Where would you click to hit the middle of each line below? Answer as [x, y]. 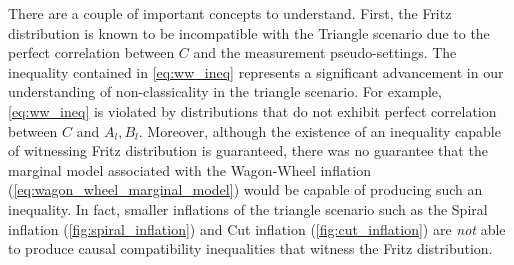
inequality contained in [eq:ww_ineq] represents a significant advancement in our [256, 71]
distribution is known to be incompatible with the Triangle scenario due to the [249, 32]
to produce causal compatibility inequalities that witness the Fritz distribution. [250, 248]
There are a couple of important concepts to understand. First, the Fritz [230, 13]
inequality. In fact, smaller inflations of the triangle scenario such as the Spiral [248, 208]
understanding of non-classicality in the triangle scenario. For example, [225, 91]
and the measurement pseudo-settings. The [325, 52]
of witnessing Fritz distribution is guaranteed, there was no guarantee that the [248, 150]
